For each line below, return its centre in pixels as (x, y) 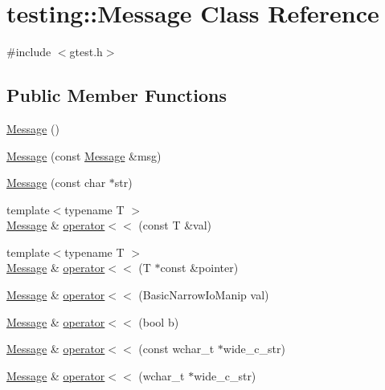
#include (29, 52)
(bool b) (159, 321)
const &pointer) (199, 268)
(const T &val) (175, 225)
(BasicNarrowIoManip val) (204, 295)
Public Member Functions (117, 95)
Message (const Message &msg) (84, 155)
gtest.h (86, 52)
